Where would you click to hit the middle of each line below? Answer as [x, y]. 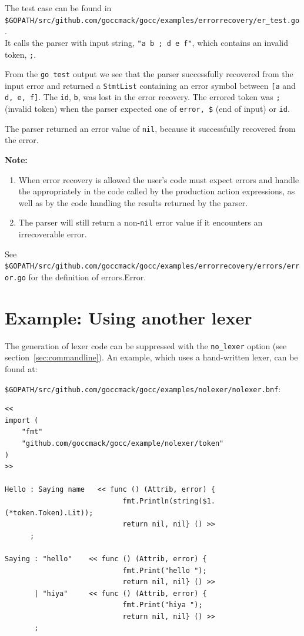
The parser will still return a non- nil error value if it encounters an [141, 222]
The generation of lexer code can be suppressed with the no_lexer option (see [146, 345]
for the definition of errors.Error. [87, 276]
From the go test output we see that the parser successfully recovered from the [149, 74]
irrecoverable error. [53, 234]
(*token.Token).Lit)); [49, 513]
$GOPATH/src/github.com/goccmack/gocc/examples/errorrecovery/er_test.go [152, 20]
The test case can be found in [58, 8]
